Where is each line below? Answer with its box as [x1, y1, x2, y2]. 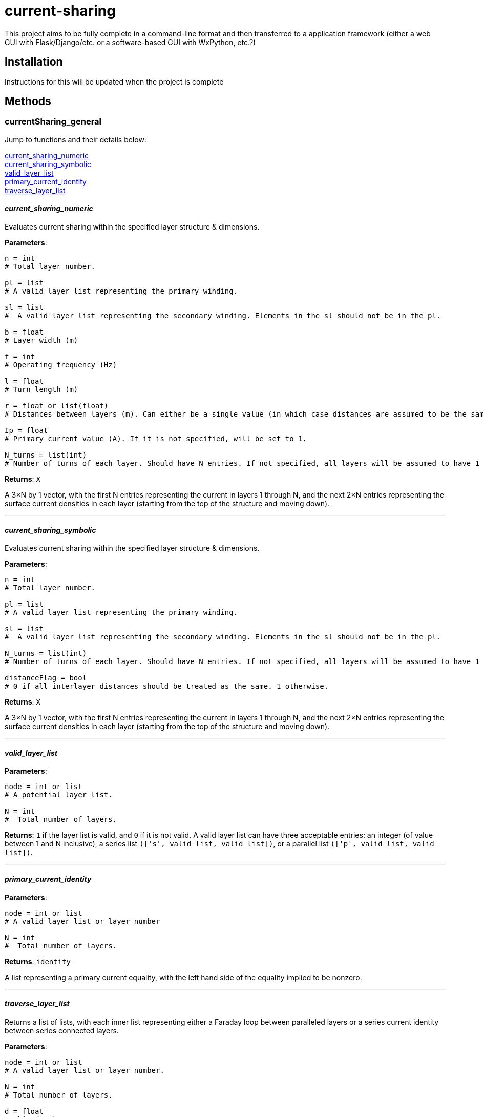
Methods [5, 95, 51, 108]
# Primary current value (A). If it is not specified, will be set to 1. [5, 435, 307, 443]
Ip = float [5, 426, 48, 435]
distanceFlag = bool [5, 674, 87, 682]
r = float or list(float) [5, 402, 109, 410]
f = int [5, 353, 35, 361]
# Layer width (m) [5, 336, 78, 345]
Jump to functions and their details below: [5, 135, 146, 144]
